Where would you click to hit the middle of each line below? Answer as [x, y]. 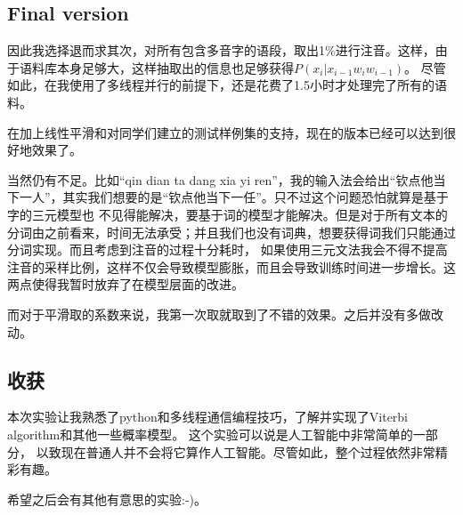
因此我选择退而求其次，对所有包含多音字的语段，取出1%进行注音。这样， [221, 50]
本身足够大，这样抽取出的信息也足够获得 [175, 67]
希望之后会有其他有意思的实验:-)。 [107, 499]
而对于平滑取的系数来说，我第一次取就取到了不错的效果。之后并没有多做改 [225, 314]
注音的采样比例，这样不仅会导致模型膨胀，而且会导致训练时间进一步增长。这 [231, 266]
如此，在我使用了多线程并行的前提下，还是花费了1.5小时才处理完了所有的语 [227, 85]
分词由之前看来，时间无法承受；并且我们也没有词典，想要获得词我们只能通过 [231, 232]
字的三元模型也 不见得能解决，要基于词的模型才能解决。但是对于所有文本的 [227, 214]
